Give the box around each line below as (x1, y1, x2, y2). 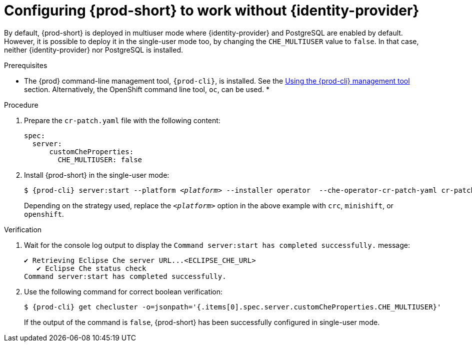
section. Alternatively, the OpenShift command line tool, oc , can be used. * (24, 85, 269, 94)
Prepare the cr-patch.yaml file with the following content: (24, 116, 220, 125)
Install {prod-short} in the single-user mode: (24, 170, 169, 179)
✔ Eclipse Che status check (36, 264, 146, 272)
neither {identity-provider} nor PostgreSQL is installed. (4, 45, 183, 54)
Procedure (4, 100, 38, 109)
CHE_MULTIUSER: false (57, 155, 142, 164)
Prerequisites (4, 61, 47, 70)
